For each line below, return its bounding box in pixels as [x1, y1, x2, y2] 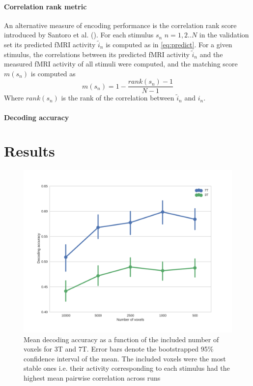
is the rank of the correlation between [61, 93, 174, 103]
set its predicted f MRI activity [4, 39, 96, 49]
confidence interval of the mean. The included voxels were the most [24, 353, 226, 363]
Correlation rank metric [4, 1, 87, 11]
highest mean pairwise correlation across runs [24, 372, 161, 383]
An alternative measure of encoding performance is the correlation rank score [4, 20, 237, 30]
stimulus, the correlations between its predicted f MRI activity [4, 49, 190, 59]
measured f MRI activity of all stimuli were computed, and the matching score [4, 59, 238, 69]
